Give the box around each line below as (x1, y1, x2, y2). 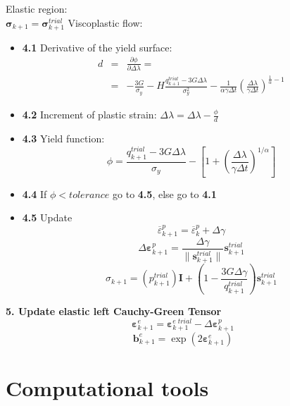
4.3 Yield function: (22, 131, 105, 146)
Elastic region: (6, 1, 68, 16)
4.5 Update (22, 210, 72, 225)
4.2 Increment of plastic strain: (22, 107, 157, 122)
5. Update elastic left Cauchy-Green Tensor (6, 303, 222, 318)
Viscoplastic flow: (68, 15, 143, 30)
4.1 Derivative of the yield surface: (22, 39, 172, 54)
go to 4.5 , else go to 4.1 (113, 186, 217, 201)
